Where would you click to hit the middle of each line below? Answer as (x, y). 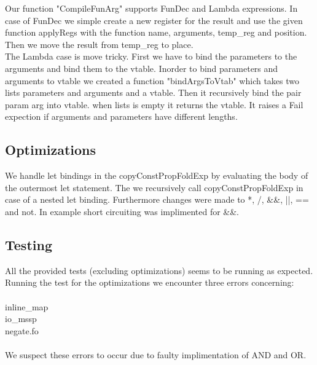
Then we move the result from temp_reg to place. (99, 44)
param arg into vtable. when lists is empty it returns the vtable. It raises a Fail (154, 104)
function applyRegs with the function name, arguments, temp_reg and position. (156, 32)
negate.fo (22, 330)
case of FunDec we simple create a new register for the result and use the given (154, 20)
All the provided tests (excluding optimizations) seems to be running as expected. (159, 270)
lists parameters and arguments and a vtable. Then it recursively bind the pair (153, 92)
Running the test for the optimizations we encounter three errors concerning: (150, 282)
